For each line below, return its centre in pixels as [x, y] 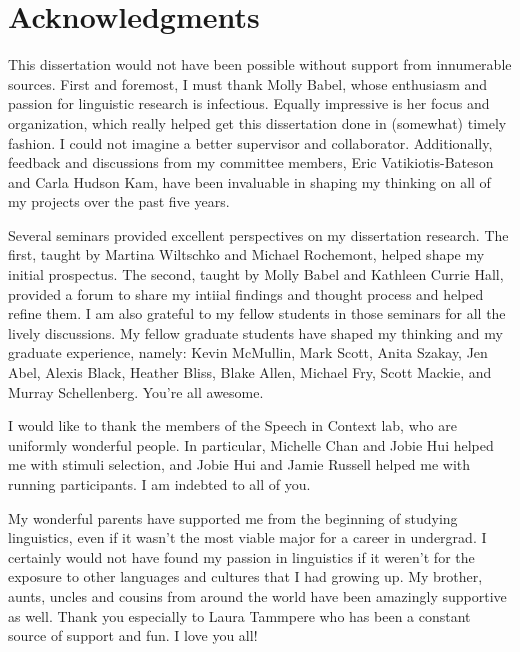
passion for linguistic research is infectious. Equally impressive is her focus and [249, 103]
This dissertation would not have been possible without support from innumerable [260, 64]
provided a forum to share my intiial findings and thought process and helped [246, 293]
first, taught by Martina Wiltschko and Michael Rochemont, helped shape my [246, 254]
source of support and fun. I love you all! [133, 635]
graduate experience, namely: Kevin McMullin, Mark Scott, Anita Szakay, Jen [248, 352]
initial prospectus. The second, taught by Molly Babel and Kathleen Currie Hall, [256, 274]
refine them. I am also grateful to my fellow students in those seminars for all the [257, 313]
